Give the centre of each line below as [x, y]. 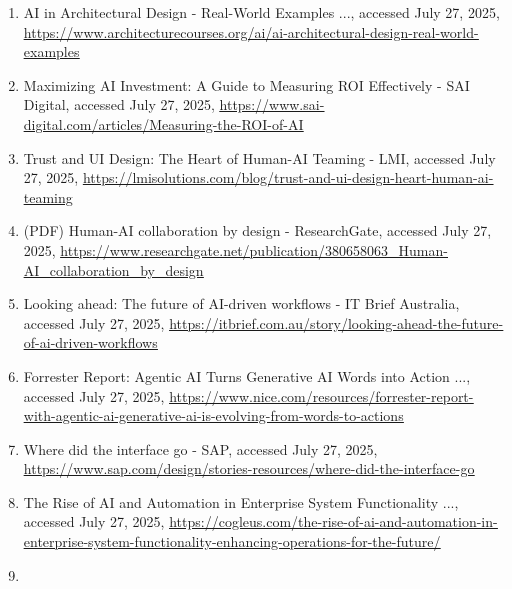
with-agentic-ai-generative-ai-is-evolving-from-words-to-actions [213, 415]
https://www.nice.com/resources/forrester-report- [321, 395]
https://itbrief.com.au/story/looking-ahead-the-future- [336, 322]
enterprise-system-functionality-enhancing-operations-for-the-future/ [232, 541]
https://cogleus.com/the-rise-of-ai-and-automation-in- [333, 521]
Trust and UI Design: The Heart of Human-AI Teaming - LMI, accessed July [259, 157]
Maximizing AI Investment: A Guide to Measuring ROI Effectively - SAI [246, 84]
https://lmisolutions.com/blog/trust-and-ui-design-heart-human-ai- [288, 177]
